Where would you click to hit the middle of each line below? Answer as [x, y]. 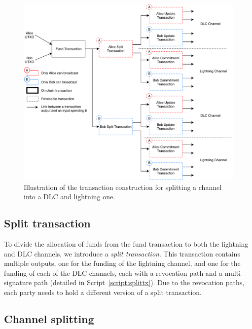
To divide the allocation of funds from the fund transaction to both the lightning [126, 243]
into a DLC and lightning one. [70, 197]
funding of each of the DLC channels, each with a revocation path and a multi [123, 273]
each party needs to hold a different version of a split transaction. [103, 292]
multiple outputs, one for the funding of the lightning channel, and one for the [122, 263]
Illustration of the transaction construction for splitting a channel [123, 187]
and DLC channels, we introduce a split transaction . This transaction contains [122, 253]
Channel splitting [49, 318]
